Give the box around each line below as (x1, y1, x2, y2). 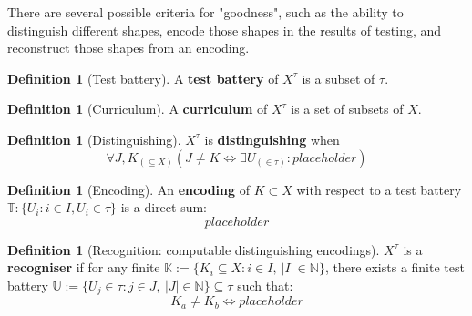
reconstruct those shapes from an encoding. (7, 38, 250, 57)
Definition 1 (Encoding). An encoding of (7, 179, 251, 199)
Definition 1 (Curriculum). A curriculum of (7, 99, 268, 118)
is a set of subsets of (291, 99, 404, 118)
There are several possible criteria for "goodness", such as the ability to (7, 3, 404, 21)
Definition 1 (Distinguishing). (7, 129, 181, 148)
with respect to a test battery (296, 179, 462, 199)
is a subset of (302, 68, 375, 87)
